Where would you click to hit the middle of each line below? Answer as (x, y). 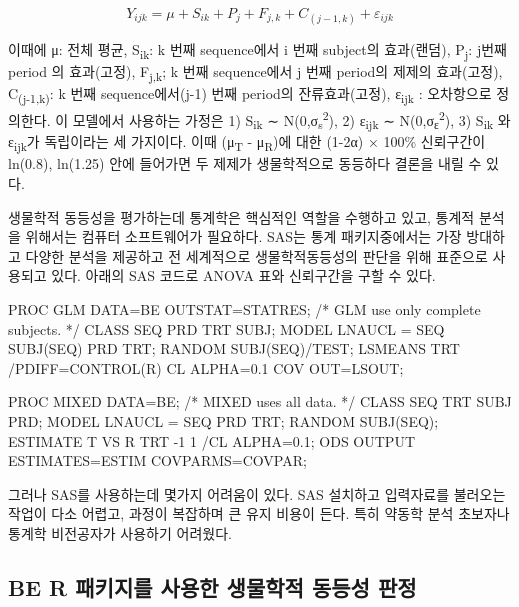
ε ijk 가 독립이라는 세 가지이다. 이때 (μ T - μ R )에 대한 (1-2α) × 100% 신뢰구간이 (247, 143)
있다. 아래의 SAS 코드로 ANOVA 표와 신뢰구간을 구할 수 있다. (243, 275)
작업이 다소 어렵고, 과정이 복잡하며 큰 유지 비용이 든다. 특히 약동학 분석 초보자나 (259, 513)
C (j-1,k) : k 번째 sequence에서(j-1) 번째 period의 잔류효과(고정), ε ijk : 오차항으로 (250, 95)
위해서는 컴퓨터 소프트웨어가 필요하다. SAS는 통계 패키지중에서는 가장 (243, 236)
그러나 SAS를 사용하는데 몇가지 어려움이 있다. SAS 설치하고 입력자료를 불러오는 (257, 493)
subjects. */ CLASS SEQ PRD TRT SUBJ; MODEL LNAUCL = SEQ (226, 328)
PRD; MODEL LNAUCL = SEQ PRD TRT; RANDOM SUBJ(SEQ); (223, 421)
